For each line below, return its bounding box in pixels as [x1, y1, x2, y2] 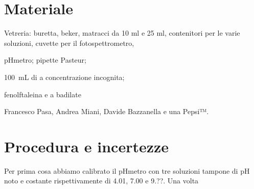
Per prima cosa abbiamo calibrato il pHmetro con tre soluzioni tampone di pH [4, 165, 250, 176]
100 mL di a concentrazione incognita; [4, 71, 125, 82]
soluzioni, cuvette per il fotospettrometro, [4, 37, 134, 48]
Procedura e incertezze [4, 136, 169, 156]
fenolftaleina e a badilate [4, 89, 81, 99]
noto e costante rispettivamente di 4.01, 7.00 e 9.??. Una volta [4, 175, 199, 186]
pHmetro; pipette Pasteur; [4, 55, 86, 65]
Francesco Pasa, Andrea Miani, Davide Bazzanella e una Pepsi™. [4, 106, 209, 117]
